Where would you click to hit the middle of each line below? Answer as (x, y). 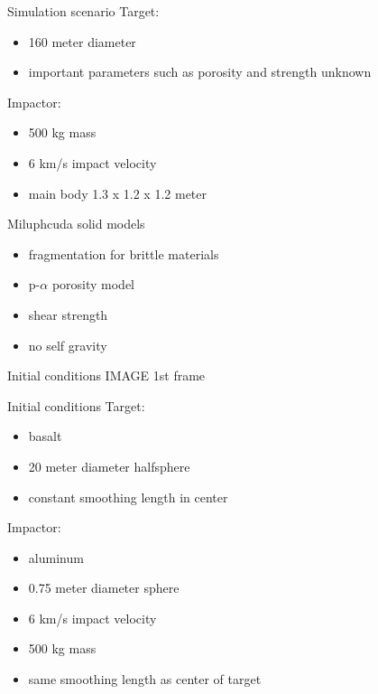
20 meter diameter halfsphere (109, 466)
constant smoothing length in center (128, 497)
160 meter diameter (82, 41)
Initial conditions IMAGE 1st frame (106, 375)
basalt (45, 436)
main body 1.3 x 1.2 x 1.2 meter (118, 193)
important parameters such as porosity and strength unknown (200, 72)
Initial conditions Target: (76, 405)
